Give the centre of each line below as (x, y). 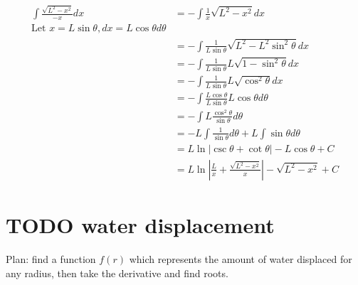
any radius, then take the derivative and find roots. (117, 273)
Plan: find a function (51, 259)
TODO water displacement (140, 225)
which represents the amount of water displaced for (241, 259)
